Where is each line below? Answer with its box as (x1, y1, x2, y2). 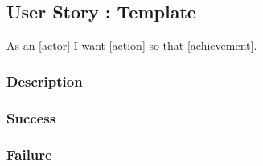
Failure (6, 144, 52, 164)
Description (6, 71, 83, 91)
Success (6, 107, 56, 128)
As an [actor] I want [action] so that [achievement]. (6, 37, 257, 54)
